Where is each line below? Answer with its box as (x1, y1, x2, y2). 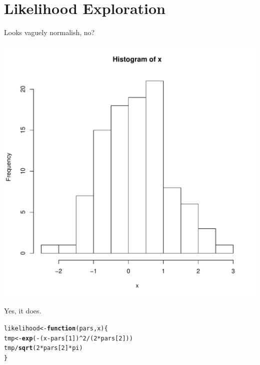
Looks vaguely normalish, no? (4, 27, 95, 38)
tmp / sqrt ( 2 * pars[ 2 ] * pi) (4, 344, 83, 352)
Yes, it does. (4, 305, 41, 316)
